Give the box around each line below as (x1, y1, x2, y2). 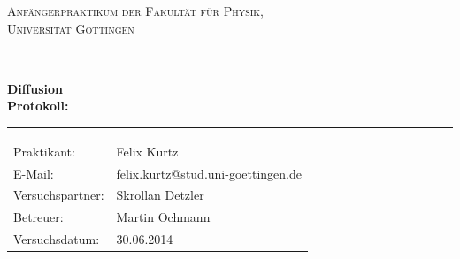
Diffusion (7, 79, 63, 97)
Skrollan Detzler (116, 186, 204, 204)
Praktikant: (13, 141, 75, 160)
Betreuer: (13, 208, 64, 226)
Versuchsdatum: (13, 230, 100, 248)
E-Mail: (13, 164, 54, 182)
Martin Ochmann (116, 208, 211, 226)
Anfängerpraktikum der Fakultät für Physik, (7, 2, 264, 19)
